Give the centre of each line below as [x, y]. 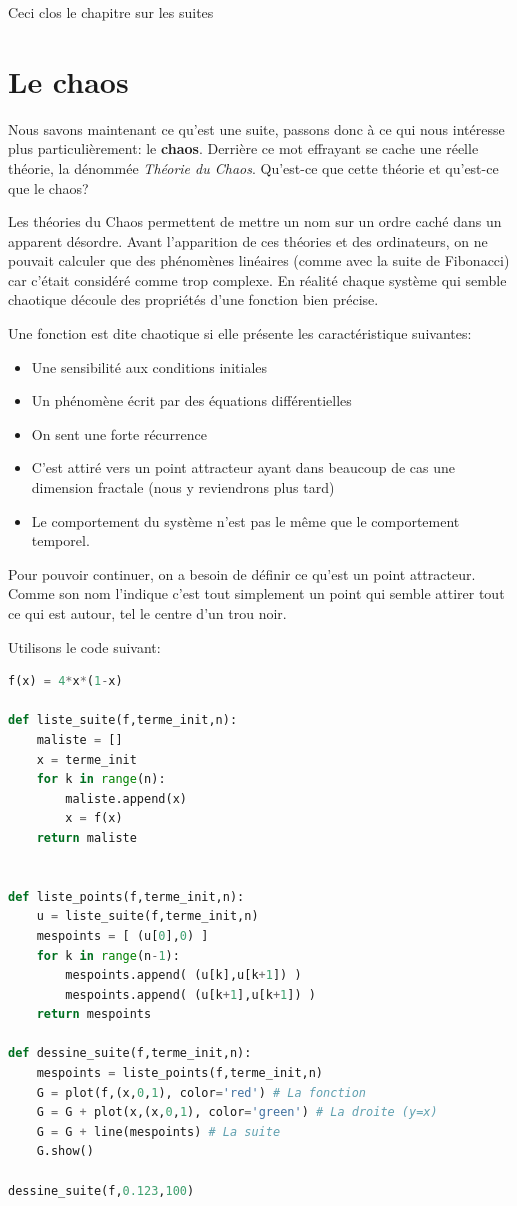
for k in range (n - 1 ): [108, 955]
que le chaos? [48, 187]
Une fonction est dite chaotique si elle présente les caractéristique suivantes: [240, 333]
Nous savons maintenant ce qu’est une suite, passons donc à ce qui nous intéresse [256, 128]
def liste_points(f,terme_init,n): [126, 896]
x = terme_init [86, 759]
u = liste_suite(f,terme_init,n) [147, 916]
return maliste [86, 837]
